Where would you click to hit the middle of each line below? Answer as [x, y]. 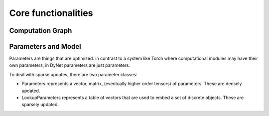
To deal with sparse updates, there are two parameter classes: [73, 74]
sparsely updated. [40, 105]
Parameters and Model [45, 47]
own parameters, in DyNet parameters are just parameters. [70, 65]
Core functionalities [51, 13]
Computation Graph [41, 31]
